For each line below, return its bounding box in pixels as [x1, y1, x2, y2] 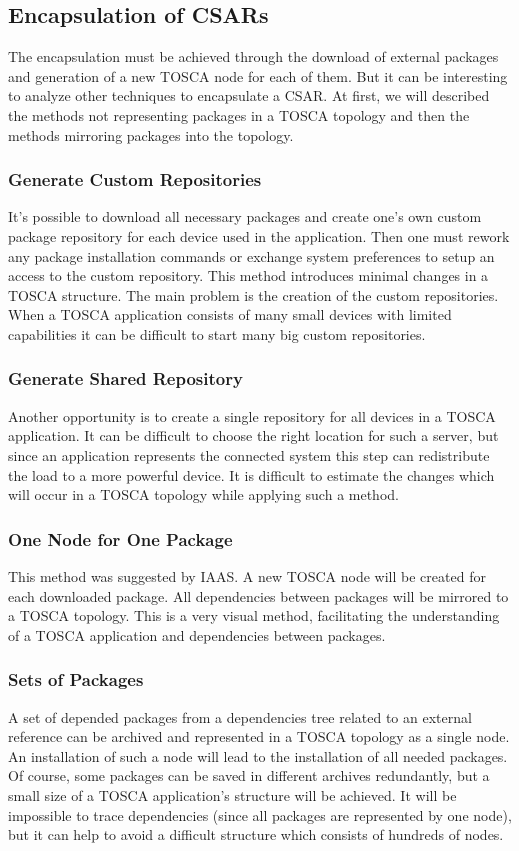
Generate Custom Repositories [8, 167, 262, 192]
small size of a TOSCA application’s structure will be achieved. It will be [8, 784, 457, 805]
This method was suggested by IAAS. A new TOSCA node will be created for [8, 565, 486, 586]
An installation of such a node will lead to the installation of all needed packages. [8, 745, 508, 766]
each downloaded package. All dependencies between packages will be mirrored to [8, 585, 509, 606]
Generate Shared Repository [8, 366, 243, 391]
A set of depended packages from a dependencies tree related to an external [8, 706, 472, 727]
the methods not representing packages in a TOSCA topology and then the [8, 104, 470, 125]
